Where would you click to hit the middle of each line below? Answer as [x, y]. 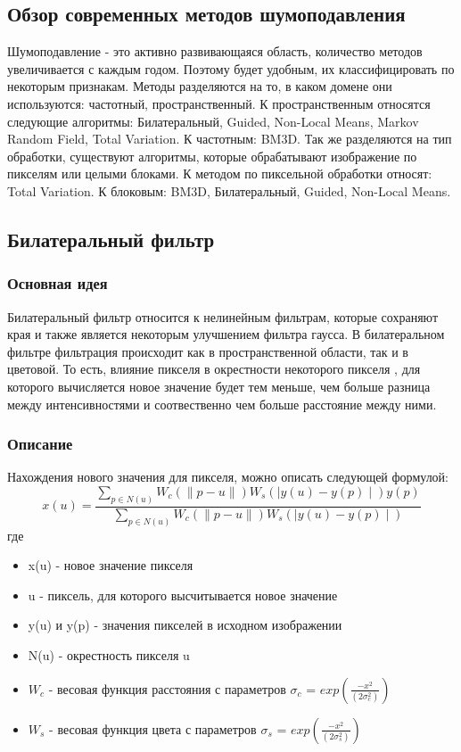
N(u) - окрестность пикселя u [109, 655]
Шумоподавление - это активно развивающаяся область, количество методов [215, 51]
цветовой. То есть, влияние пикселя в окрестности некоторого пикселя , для [214, 369]
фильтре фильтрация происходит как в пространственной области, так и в [208, 351]
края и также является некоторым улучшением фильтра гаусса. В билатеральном [226, 334]
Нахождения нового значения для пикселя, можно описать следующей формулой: [228, 477]
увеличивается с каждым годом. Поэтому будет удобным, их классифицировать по [231, 68]
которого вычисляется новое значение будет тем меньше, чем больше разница [219, 386]
